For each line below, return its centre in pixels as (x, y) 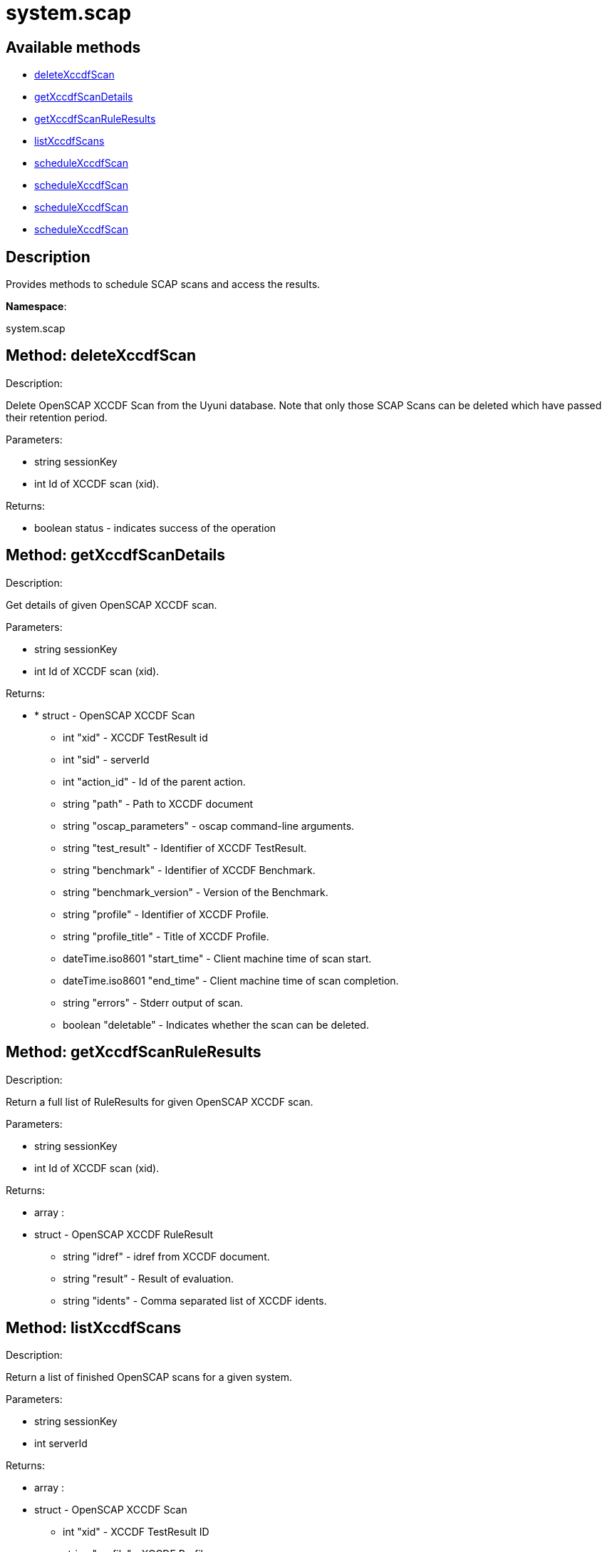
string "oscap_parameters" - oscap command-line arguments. (209, 826)
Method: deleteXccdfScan (101, 356)
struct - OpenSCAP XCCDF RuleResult (124, 1234)
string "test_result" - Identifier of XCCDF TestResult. (185, 848)
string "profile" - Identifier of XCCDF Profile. (166, 914)
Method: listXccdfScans (94, 1327)
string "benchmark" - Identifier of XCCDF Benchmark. (189, 870)
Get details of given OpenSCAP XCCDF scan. (111, 605)
